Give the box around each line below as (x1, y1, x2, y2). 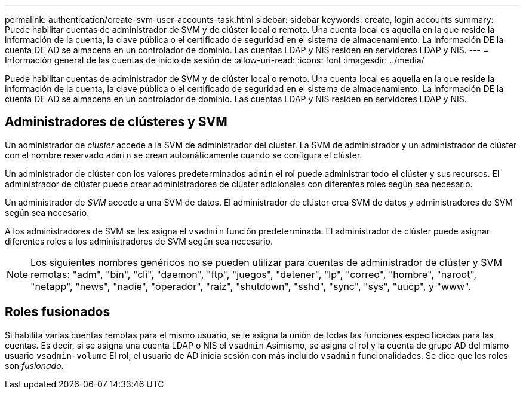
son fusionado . (5, 360, 64, 371)
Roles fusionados (5, 304, 110, 320)
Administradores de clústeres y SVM (5, 114, 227, 130)
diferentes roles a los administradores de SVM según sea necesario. (5, 236, 273, 246)
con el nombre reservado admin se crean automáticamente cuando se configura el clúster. (5, 149, 362, 160)
